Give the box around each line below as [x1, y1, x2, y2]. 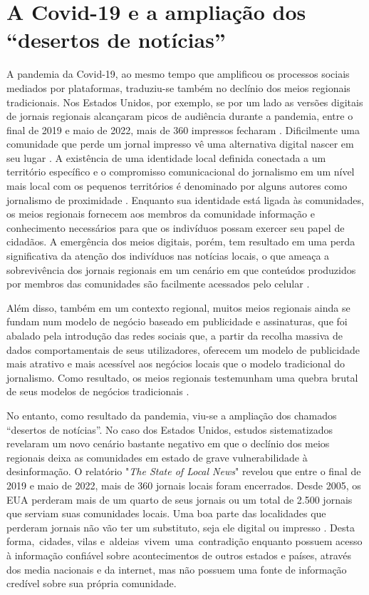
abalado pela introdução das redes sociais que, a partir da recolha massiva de [6, 328, 343, 342]
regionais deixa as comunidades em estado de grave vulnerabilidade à [6, 449, 308, 464]
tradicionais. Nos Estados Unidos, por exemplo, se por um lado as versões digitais [6, 94, 363, 109]
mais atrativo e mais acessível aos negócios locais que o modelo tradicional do [6, 356, 345, 371]
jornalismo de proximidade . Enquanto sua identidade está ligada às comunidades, [6, 192, 364, 207]
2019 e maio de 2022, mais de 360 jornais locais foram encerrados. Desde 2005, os [6, 477, 361, 492]
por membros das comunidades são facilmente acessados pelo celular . [6, 276, 310, 291]
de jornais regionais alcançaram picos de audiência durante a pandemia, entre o [6, 108, 353, 123]
